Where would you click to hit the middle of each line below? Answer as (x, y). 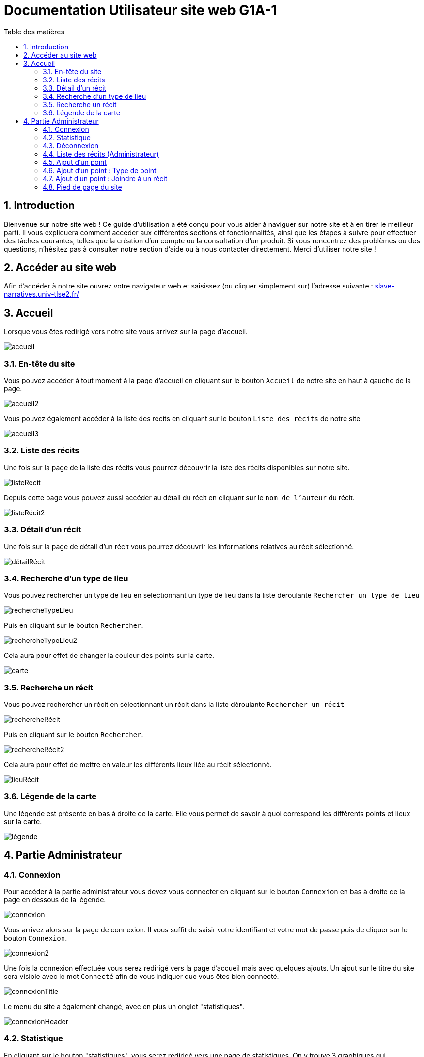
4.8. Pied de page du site (82, 187)
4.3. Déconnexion (71, 145)
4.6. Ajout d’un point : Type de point (100, 170)
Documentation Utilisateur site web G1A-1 (141, 10)
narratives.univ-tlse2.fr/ (41, 294)
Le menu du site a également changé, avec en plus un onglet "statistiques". (124, 1006)
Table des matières (34, 32)
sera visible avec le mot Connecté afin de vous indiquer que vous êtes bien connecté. (141, 976)
